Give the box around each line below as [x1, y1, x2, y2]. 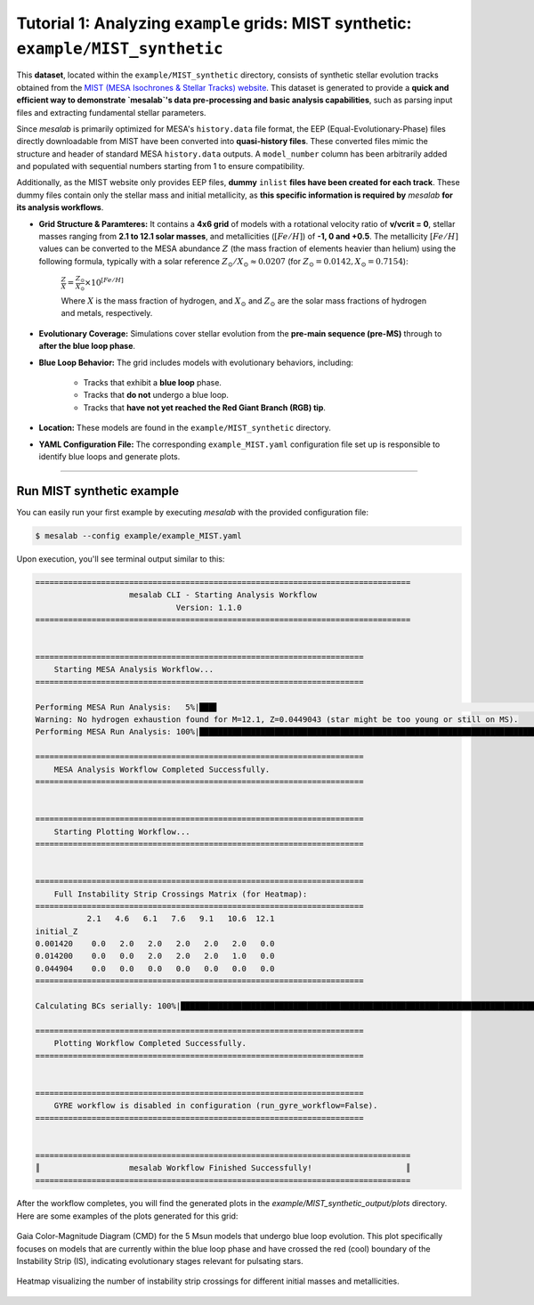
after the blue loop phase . [38, 341, 136, 352]
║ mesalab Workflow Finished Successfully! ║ [35, 1163, 411, 1173]
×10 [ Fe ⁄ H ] [85, 276, 124, 288]
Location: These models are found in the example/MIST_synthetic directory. [38, 423, 331, 434]
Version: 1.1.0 [175, 602, 242, 612]
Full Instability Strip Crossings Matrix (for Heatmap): [53, 888, 308, 899]
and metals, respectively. [61, 308, 153, 319]
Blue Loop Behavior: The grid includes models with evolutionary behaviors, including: [38, 357, 353, 368]
